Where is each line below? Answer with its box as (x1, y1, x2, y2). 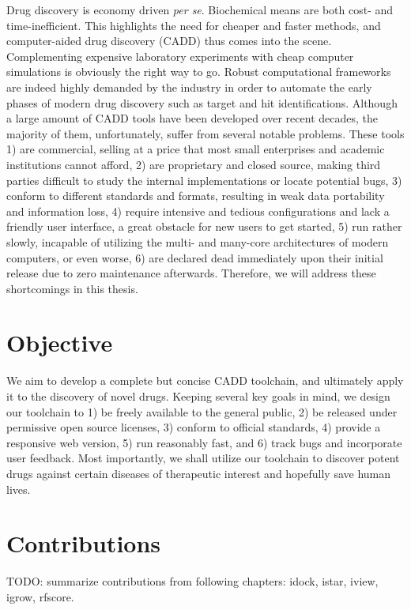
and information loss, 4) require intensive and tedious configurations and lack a (6, 202, 390, 219)
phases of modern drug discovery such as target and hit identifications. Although (6, 94, 398, 111)
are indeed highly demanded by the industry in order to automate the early (6, 78, 372, 95)
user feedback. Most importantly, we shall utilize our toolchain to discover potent (6, 450, 400, 466)
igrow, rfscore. (6, 588, 74, 604)
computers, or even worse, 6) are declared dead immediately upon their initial (6, 249, 383, 265)
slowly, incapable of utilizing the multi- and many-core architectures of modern (6, 233, 389, 250)
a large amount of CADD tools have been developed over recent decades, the (6, 110, 378, 126)
